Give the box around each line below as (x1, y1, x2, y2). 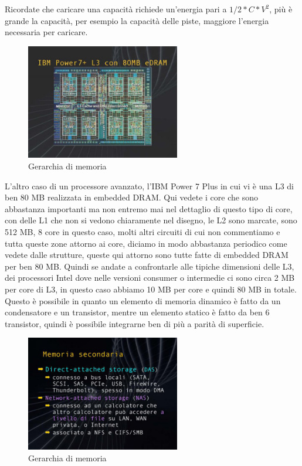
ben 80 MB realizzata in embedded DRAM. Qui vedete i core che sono (5, 191, 258, 203)
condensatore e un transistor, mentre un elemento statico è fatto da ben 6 (5, 306, 270, 318)
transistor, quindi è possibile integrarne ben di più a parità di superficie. (5, 317, 264, 329)
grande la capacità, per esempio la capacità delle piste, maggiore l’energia (5, 14, 269, 26)
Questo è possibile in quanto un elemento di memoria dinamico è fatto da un (5, 294, 281, 307)
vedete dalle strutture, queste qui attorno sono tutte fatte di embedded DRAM (5, 249, 289, 261)
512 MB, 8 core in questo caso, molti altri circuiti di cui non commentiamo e (5, 226, 280, 238)
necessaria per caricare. (5, 26, 88, 38)
